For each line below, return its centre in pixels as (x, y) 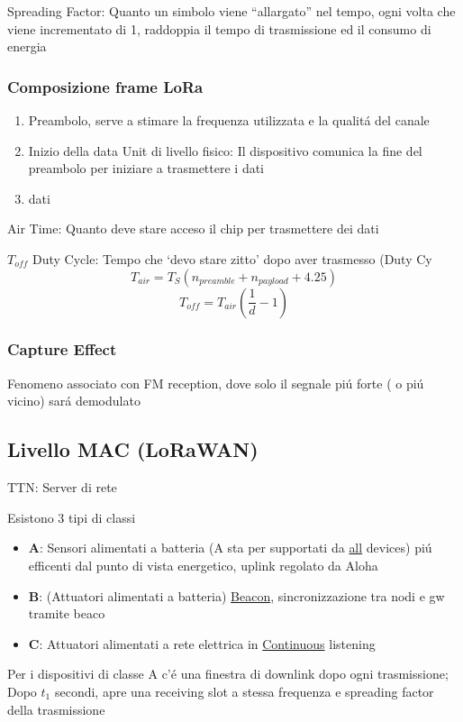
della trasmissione (56, 709)
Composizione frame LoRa (105, 86)
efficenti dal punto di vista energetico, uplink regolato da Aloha (203, 565)
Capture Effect (62, 349)
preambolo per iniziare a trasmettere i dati (146, 168)
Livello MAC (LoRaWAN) (133, 449)
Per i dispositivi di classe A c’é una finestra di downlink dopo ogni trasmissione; (228, 674)
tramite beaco (67, 613)
